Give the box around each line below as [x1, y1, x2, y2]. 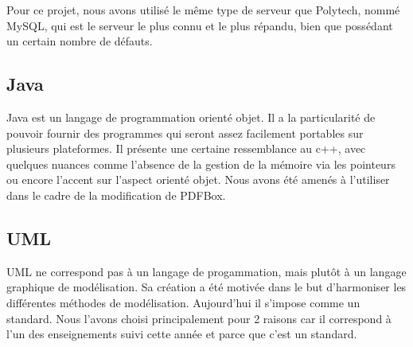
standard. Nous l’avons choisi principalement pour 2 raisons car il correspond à [6, 310, 392, 326]
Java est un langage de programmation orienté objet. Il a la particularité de [6, 108, 376, 125]
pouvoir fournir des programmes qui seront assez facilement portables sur [6, 124, 364, 141]
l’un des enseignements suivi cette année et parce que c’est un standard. [6, 326, 357, 342]
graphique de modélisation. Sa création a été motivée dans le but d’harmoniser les [6, 279, 407, 295]
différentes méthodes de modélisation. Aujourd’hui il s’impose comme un [6, 294, 360, 310]
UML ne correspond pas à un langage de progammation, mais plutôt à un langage [6, 263, 407, 279]
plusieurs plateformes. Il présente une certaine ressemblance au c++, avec [6, 140, 366, 157]
